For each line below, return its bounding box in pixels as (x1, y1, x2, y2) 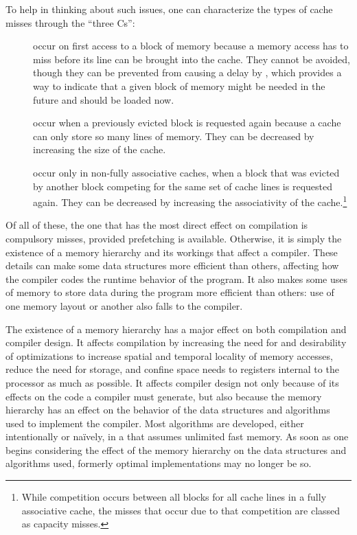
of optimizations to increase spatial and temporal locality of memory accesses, (5, 348, 333, 363)
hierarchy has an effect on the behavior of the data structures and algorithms (5, 402, 330, 417)
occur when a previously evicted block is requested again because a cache (33, 115, 341, 130)
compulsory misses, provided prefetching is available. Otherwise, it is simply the (5, 231, 342, 245)
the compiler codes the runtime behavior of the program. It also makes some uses (5, 271, 347, 286)
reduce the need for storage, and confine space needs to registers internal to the (5, 362, 339, 376)
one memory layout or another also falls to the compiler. (5, 298, 243, 312)
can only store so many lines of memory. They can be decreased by (33, 128, 314, 143)
